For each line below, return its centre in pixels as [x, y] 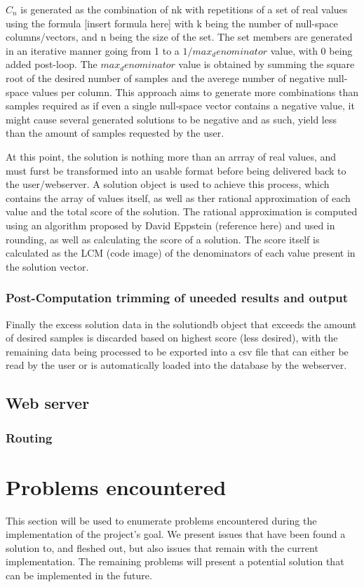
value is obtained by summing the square [267, 64]
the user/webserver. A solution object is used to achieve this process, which [168, 184]
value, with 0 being [311, 50]
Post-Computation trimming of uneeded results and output [177, 298]
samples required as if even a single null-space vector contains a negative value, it [180, 106]
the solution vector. [47, 266]
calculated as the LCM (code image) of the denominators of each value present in [181, 253]
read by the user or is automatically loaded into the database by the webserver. [176, 365]
